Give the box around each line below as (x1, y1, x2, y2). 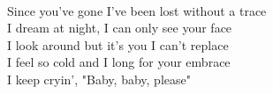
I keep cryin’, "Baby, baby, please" (7, 69, 191, 88)
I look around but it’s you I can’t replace (7, 35, 229, 54)
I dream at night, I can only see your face (7, 18, 232, 37)
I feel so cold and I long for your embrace (7, 53, 231, 71)
